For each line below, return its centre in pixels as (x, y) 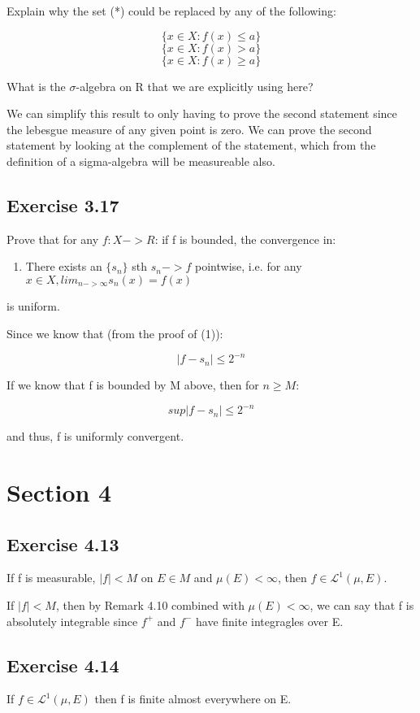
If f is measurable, (51, 578)
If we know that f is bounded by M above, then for (133, 385)
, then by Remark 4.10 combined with (150, 604)
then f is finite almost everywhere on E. (193, 699)
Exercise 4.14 (63, 665)
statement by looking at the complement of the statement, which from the (191, 145)
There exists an (64, 266)
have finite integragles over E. (269, 621)
